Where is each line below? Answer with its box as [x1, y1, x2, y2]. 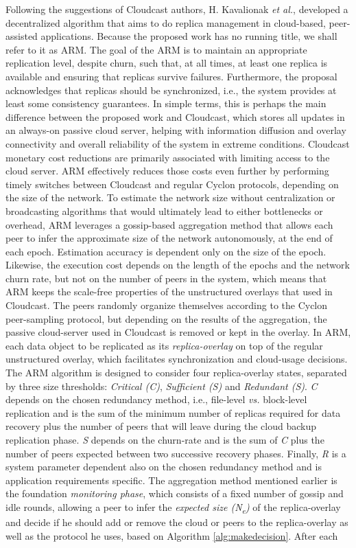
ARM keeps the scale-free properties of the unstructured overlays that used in [5, 284, 333, 299]
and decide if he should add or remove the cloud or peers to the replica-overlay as [5, 515, 348, 529]
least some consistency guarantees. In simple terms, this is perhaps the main [5, 96, 327, 111]
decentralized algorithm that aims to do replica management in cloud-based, [5, 15, 326, 30]
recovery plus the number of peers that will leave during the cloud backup [5, 419, 317, 433]
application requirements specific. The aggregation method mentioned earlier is [5, 472, 337, 487]
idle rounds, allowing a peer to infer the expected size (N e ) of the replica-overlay [5, 499, 341, 516]
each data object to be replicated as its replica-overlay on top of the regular [5, 338, 323, 352]
